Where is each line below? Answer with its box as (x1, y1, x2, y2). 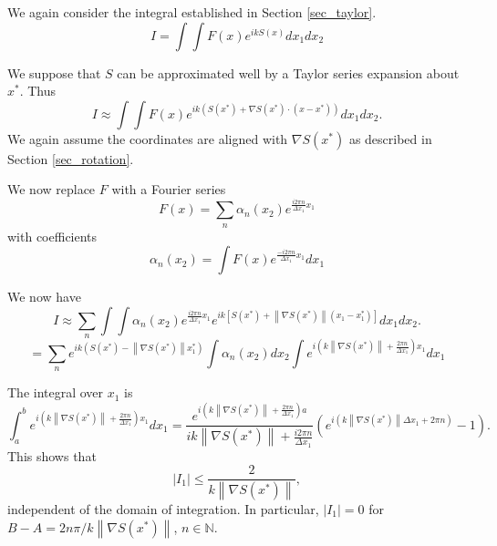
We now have (7, 287, 81, 306)
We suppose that (7, 63, 101, 82)
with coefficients (7, 226, 98, 245)
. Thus (19, 81, 57, 100)
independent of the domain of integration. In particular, (7, 500, 319, 519)
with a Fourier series (111, 180, 226, 199)
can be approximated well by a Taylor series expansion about (117, 63, 460, 82)
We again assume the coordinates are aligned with (7, 129, 288, 148)
